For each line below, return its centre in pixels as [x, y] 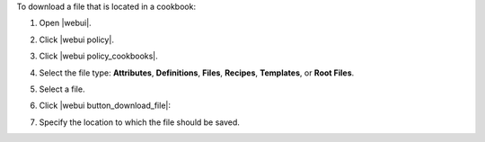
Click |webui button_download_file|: [105, 106]
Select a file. [62, 89]
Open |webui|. [65, 23]
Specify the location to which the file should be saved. [139, 122]
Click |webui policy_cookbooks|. [99, 56]
